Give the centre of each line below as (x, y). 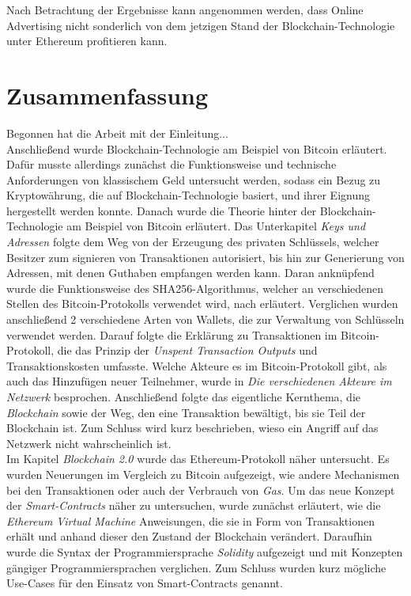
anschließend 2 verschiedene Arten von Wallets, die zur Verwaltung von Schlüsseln (205, 319)
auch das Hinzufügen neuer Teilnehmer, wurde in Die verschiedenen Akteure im (199, 381)
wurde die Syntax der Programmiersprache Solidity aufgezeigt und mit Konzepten (205, 551)
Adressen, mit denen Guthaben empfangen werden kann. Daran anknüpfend (190, 273)
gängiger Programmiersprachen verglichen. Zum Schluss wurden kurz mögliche (196, 567)
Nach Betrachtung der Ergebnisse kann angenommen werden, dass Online (185, 9)
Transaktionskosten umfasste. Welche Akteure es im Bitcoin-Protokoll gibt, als (197, 365)
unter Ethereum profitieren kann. (87, 41)
